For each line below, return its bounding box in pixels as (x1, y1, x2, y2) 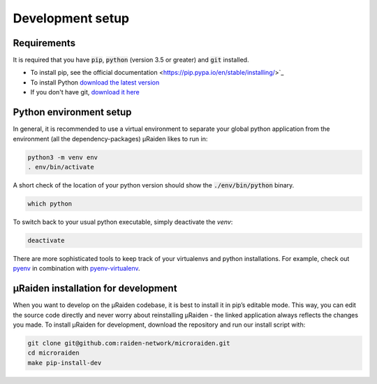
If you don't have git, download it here (30, 88, 140, 97)
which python (27, 199, 73, 208)
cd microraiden (27, 349, 80, 357)
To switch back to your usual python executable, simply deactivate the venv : (13, 218, 233, 226)
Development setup (13, 10, 130, 26)
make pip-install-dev (27, 359, 102, 367)
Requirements (13, 37, 76, 49)
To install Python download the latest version (30, 78, 160, 87)
